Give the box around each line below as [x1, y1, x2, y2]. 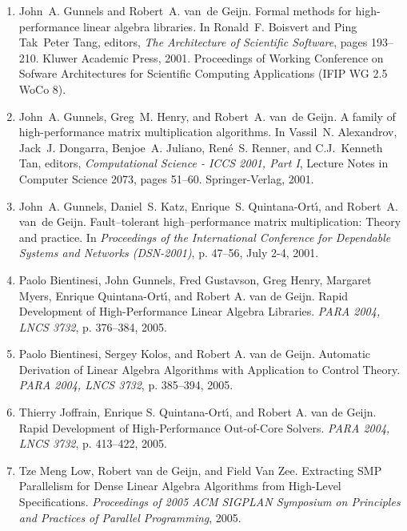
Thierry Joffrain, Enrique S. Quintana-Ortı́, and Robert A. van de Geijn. [18, 404, 377, 420]
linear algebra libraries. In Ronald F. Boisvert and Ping [82, 18, 357, 34]
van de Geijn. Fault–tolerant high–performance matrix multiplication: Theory [18, 213, 401, 230]
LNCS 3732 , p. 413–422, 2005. [18, 435, 167, 452]
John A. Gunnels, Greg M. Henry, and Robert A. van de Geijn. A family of [18, 107, 396, 124]
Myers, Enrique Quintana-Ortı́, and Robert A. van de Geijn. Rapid [18, 287, 349, 304]
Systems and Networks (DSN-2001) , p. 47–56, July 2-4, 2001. [18, 244, 319, 261]
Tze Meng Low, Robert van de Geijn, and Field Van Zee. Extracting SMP [18, 461, 382, 478]
